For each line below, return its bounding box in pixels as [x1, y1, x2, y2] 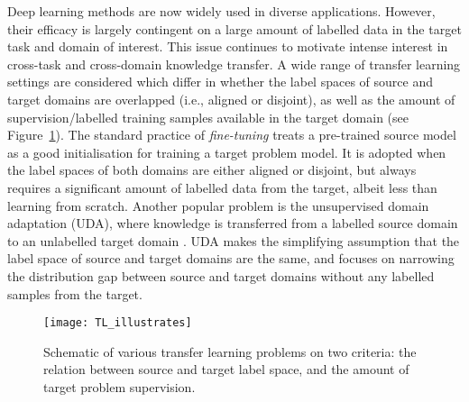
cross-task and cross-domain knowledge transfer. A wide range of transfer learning [7, 54, 461, 73]
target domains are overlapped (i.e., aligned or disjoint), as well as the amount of [7, 89, 455, 108]
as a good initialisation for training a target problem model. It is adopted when [7, 142, 446, 161]
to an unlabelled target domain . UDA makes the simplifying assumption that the [7, 231, 460, 250]
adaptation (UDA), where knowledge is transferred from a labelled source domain [7, 214, 458, 233]
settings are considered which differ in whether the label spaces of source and [7, 72, 433, 91]
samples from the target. [7, 284, 143, 303]
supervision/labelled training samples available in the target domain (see [7, 107, 409, 126]
